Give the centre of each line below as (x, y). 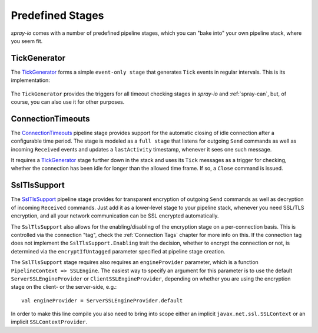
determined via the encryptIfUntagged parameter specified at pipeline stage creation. (118, 251)
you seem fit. (27, 41)
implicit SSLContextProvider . (49, 322)
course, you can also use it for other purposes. (68, 102)
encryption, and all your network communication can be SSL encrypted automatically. (115, 216)
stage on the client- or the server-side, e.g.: (64, 287)
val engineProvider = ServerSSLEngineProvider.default (102, 300)
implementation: (30, 80)
